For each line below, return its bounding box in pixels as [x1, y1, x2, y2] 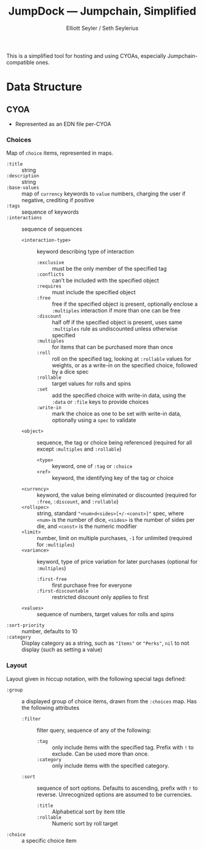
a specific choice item [21, 837, 77, 844]
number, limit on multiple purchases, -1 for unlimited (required [37, 535, 192, 542]
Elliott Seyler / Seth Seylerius [66, 24, 139, 32]
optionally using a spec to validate [52, 416, 136, 424]
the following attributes [21, 704, 80, 711]
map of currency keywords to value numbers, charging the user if [21, 190, 186, 197]
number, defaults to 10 [21, 628, 78, 635]
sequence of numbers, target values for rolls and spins [37, 611, 174, 618]
